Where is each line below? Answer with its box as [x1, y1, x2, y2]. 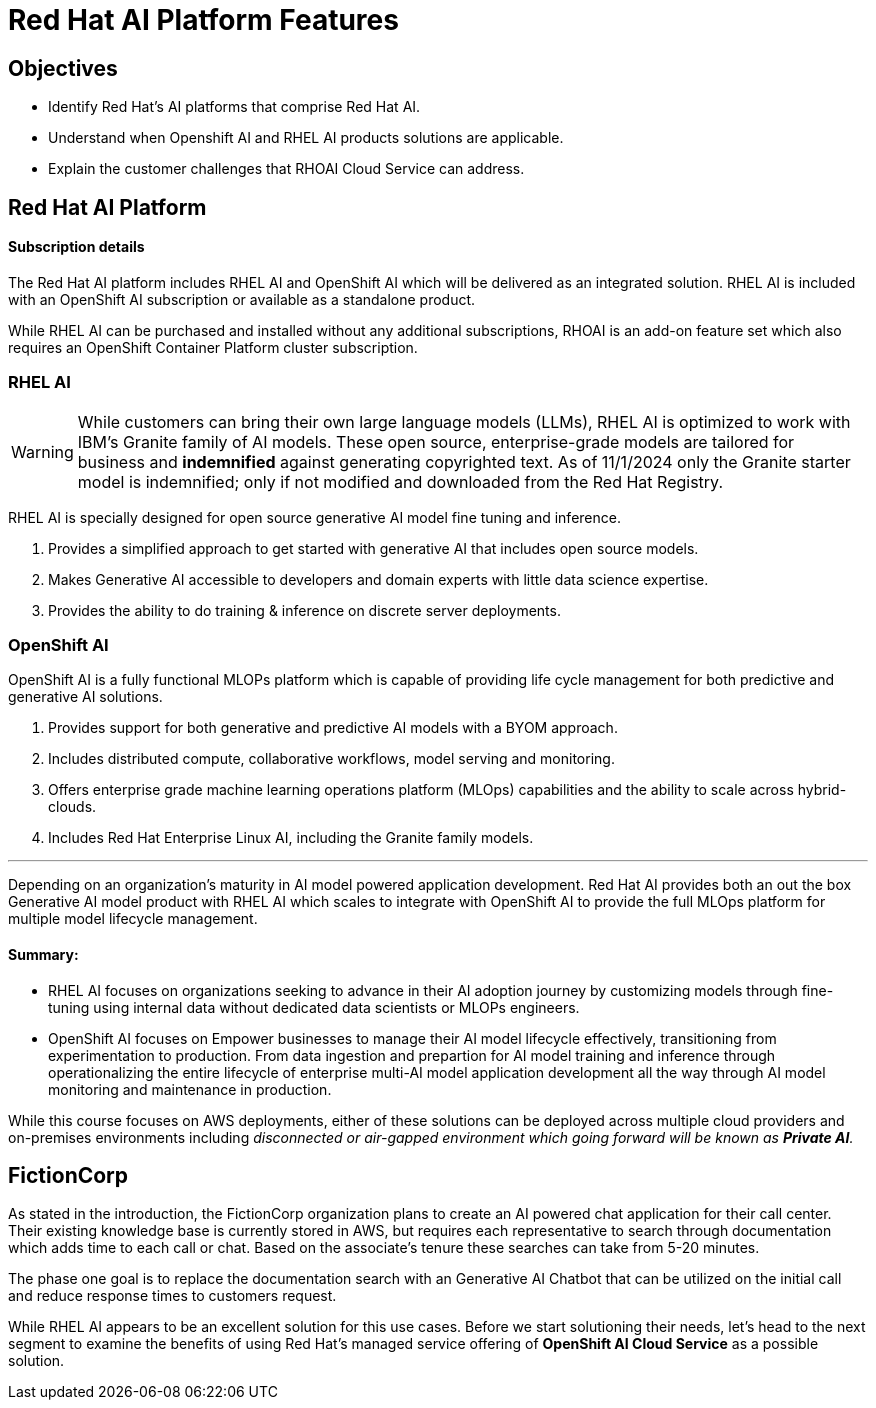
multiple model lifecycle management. [8, 910, 258, 928]
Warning [11, 441, 74, 462]
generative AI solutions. [8, 688, 163, 706]
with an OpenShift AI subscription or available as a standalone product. [8, 290, 476, 308]
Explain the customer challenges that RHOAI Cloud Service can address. [48, 160, 525, 178]
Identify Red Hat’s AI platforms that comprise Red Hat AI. [48, 98, 421, 116]
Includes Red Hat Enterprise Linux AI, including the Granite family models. [48, 829, 534, 847]
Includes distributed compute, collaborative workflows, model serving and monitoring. [48, 750, 615, 768]
